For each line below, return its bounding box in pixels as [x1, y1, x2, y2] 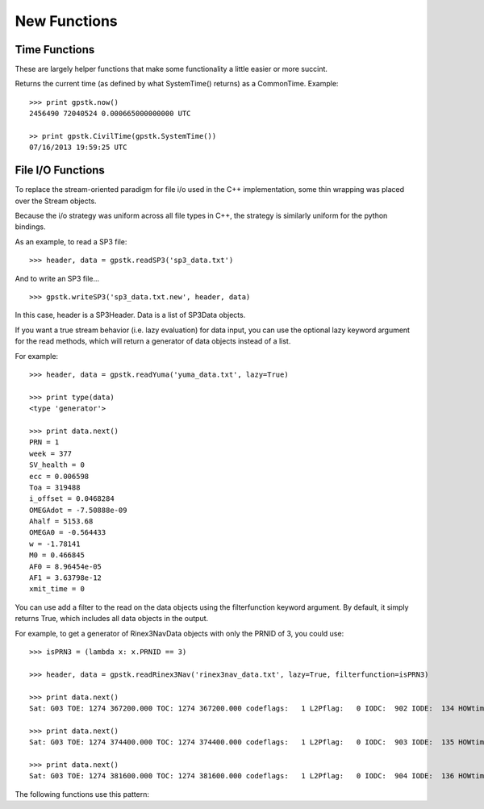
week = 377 [29, 448, 73, 458]
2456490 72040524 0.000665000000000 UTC [29, 109, 191, 119]
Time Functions [15, 43, 95, 56]
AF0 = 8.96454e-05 [29, 561, 102, 571]
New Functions [15, 12, 119, 30]
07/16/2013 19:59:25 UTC [29, 143, 127, 152]
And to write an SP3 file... [15, 273, 100, 283]
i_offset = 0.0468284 [29, 494, 115, 503]
